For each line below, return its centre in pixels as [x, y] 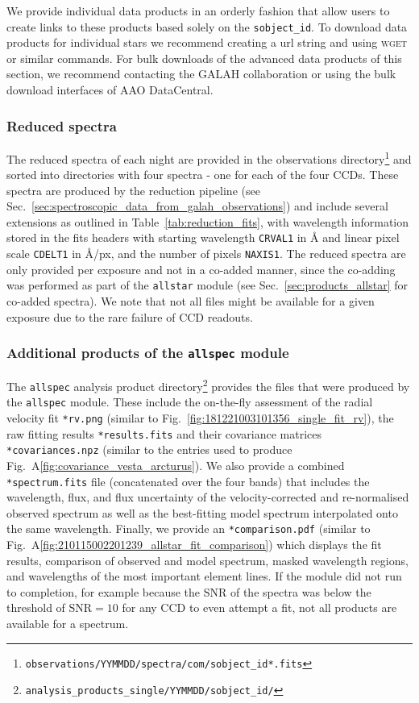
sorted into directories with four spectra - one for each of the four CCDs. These [203, 175]
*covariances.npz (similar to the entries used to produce [149, 449]
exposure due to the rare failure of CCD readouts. [130, 316]
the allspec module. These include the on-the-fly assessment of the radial [190, 402]
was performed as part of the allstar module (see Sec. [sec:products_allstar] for [207, 285]
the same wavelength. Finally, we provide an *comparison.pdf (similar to [189, 528]
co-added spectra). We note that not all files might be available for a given [191, 301]
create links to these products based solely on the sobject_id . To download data [207, 26]
